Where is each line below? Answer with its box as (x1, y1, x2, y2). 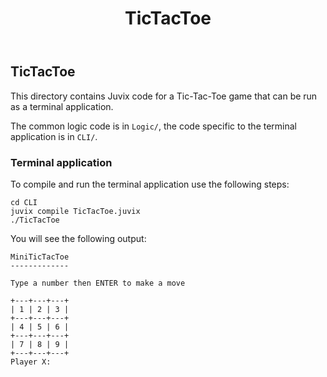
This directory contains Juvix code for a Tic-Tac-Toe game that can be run (10, 90, 318, 102)
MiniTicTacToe (10, 252, 70, 262)
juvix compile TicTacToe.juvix (10, 206, 141, 216)
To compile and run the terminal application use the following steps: (10, 178, 290, 190)
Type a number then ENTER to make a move (10, 278, 186, 288)
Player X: (10, 357, 52, 367)
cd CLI (10, 197, 38, 207)
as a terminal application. (10, 100, 114, 112)
